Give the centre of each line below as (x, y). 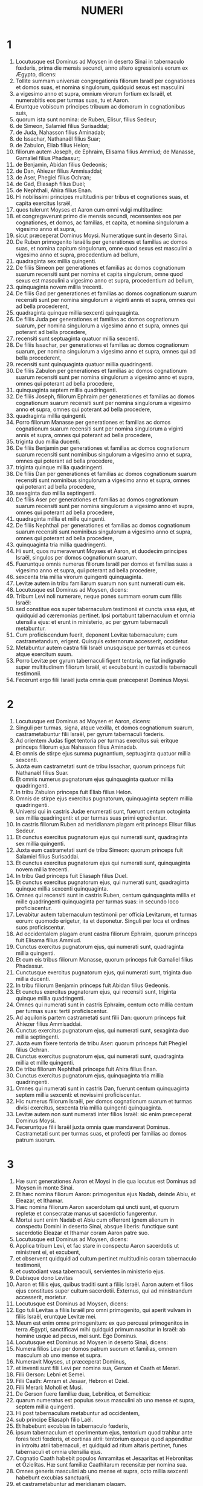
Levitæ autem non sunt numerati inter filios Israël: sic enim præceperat (104, 1114)
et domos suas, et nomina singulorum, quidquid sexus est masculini (100, 87)
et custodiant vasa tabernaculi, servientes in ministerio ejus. (90, 1271)
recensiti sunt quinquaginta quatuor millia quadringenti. (84, 364)
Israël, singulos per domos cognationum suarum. (76, 557)
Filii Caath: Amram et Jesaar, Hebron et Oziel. (72, 1381)
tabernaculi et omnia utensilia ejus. (59, 1451)
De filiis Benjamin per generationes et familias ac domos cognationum (102, 448)
